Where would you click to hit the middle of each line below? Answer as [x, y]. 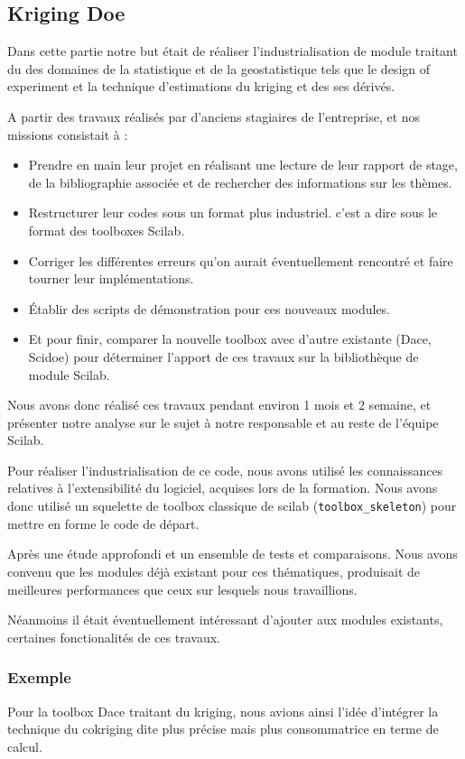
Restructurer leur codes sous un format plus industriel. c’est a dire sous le [233, 213]
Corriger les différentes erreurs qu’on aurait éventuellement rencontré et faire [241, 260]
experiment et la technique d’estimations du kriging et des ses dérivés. [201, 86]
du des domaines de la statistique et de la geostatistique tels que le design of [219, 68]
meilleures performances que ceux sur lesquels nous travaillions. [182, 589]
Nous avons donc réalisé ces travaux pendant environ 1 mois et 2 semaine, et [219, 405]
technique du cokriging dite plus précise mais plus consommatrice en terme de [223, 729]
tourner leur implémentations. [111, 278]
